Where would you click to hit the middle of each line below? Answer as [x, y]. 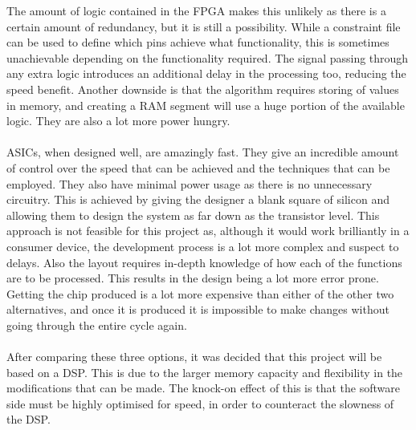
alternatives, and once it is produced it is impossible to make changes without [198, 309]
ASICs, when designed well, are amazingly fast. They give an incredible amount [203, 152]
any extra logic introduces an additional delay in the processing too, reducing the [206, 73]
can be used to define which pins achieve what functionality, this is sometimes [198, 42]
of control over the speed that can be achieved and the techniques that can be [198, 167]
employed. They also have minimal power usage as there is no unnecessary [190, 183]
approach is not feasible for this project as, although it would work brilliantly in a [208, 231]
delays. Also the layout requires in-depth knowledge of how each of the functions [204, 262]
